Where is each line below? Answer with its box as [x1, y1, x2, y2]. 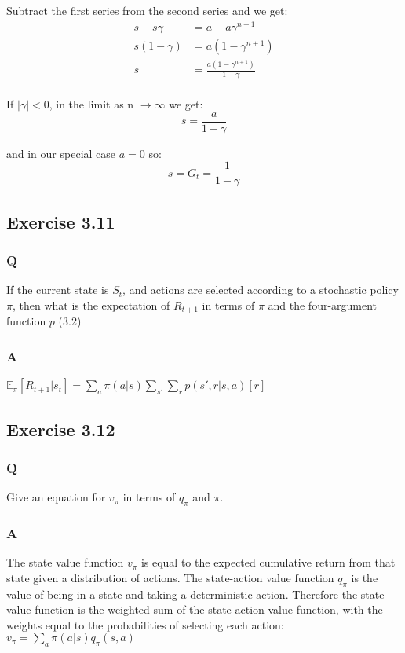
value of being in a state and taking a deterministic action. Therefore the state [6, 585, 385, 602]
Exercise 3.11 [6, 209, 115, 233]
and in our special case [6, 145, 116, 161]
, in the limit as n [49, 95, 134, 112]
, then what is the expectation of [12, 296, 170, 313]
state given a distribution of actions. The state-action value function [6, 569, 334, 585]
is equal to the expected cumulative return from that [140, 554, 396, 570]
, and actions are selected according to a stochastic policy [122, 281, 399, 298]
